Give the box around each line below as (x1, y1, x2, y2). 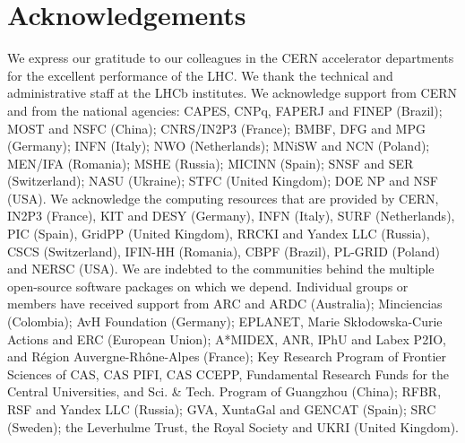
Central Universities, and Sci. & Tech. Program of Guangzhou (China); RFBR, (7, 382, 442, 401)
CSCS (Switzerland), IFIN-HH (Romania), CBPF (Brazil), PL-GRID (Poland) (7, 241, 441, 260)
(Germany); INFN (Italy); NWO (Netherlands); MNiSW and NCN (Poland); (7, 136, 430, 155)
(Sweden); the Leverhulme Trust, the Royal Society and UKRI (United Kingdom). (7, 417, 459, 436)
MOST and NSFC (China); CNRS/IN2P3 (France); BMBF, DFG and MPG (7, 118, 426, 137)
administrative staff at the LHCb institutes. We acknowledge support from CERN (7, 83, 457, 102)
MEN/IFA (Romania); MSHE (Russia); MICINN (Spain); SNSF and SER (7, 153, 414, 172)
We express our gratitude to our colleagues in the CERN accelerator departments (7, 48, 454, 67)
